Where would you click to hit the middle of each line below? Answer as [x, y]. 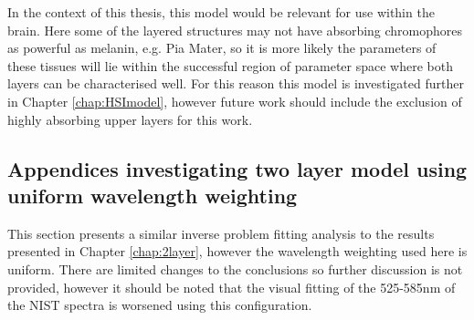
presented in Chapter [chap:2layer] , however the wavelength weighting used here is [237, 251]
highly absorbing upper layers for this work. [130, 119]
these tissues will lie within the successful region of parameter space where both [230, 65]
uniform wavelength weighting [153, 195]
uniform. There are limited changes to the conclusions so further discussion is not [235, 268]
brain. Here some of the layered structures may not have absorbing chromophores [235, 30]
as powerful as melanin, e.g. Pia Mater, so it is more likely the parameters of [222, 48]
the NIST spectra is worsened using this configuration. [160, 305]
